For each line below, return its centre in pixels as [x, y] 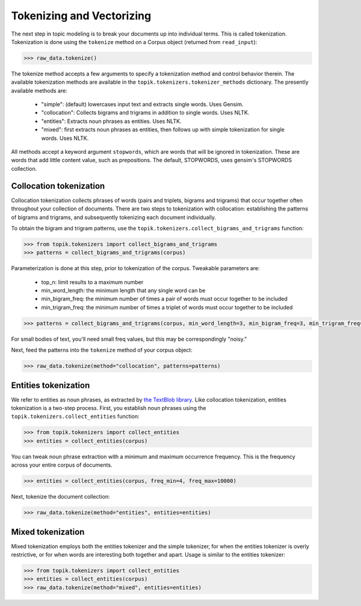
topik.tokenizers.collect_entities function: [75, 417]
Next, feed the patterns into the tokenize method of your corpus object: [102, 350]
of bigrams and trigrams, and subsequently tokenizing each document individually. [114, 217]
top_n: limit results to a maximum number [92, 282]
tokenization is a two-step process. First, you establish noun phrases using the [109, 408]
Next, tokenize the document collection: [60, 497]
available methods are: [39, 90]
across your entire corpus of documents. [62, 465]
